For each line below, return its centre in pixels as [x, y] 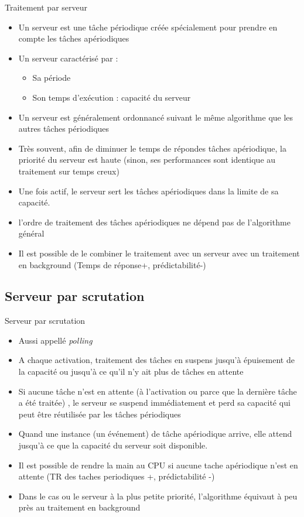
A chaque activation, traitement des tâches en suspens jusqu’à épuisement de [156, 360]
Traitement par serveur [46, 7]
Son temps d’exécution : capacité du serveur [112, 97]
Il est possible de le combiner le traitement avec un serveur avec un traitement [159, 253]
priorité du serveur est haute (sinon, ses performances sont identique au [147, 160]
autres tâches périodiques [64, 129]
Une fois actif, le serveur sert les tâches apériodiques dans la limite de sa [148, 191]
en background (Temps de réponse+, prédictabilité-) [112, 264]
